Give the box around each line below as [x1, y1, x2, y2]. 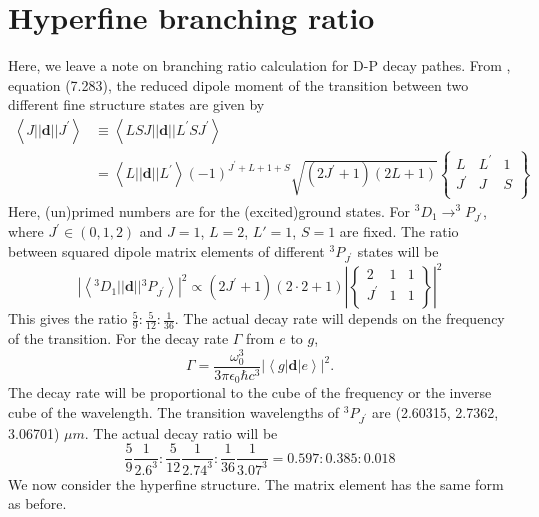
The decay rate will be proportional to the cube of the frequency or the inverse [8, 382, 492, 403]
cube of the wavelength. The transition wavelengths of [8, 401, 340, 422]
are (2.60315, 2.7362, [372, 401, 499, 422]
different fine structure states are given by [8, 94, 265, 115]
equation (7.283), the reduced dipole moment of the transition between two [8, 74, 469, 95]
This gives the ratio [8, 308, 128, 329]
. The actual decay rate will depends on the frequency [174, 308, 505, 329]
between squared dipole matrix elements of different [8, 240, 325, 261]
